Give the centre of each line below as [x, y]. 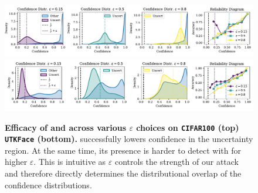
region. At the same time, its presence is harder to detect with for [123, 150]
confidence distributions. [48, 184]
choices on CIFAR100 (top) [188, 127]
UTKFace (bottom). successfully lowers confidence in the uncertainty [129, 139]
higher [16, 162]
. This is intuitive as [70, 162]
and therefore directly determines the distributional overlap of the [123, 173]
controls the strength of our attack [176, 162]
